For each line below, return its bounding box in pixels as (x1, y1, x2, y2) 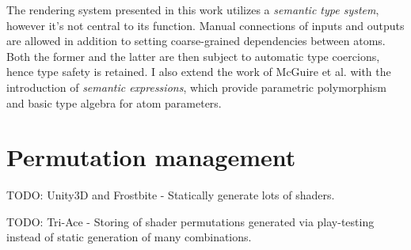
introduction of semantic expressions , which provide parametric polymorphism (6, 78, 386, 95)
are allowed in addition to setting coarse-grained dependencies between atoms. (6, 32, 386, 49)
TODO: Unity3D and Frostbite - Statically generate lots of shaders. (6, 187, 335, 203)
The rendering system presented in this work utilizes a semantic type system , (6, 2, 379, 17)
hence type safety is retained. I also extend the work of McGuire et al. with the (6, 63, 391, 80)
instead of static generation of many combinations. (6, 229, 252, 245)
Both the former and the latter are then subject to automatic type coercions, (6, 47, 380, 64)
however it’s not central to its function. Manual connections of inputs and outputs (6, 17, 405, 33)
